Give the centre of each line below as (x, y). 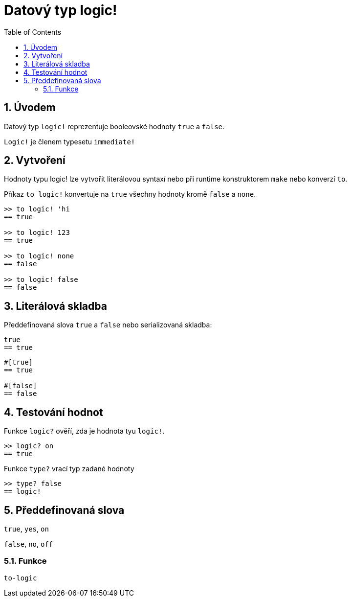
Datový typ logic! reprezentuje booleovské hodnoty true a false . (114, 126)
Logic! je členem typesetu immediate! (70, 141)
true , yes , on (26, 529)
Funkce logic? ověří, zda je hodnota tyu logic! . (84, 431)
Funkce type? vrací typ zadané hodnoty (69, 469)
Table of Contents (33, 32)
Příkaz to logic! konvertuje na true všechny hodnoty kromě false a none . (130, 194)
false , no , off (29, 544)
